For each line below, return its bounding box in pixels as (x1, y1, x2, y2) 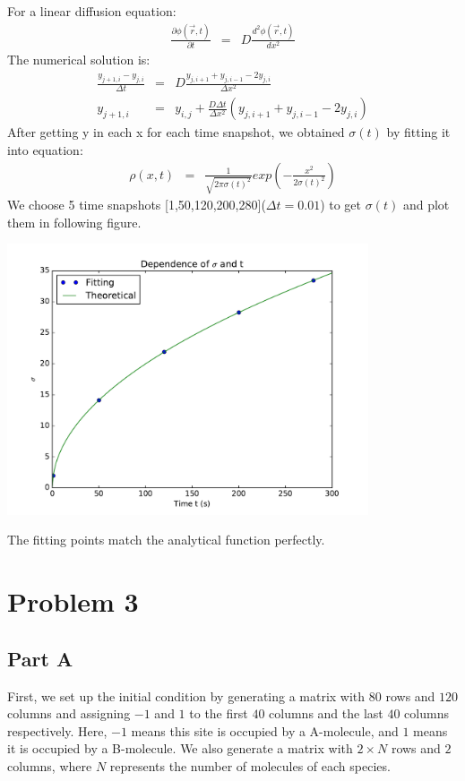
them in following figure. (7, 212, 142, 231)
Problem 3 (7, 583, 139, 620)
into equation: (7, 140, 83, 159)
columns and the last (269, 704, 383, 723)
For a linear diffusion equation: (7, 2, 177, 20)
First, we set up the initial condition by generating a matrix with (7, 686, 366, 705)
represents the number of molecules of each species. (109, 756, 391, 775)
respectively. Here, (7, 721, 108, 740)
